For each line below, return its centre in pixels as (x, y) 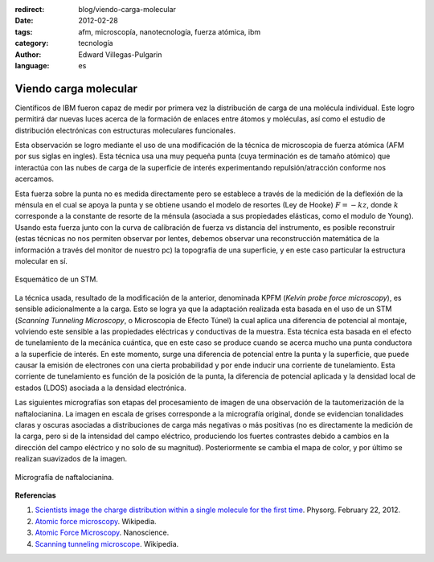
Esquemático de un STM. (57, 279)
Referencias (35, 495)
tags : (24, 31)
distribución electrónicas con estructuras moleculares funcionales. (125, 130)
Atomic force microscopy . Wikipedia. (96, 521)
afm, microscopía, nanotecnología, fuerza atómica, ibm (170, 31)
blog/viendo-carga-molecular (127, 9)
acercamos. (35, 179)
